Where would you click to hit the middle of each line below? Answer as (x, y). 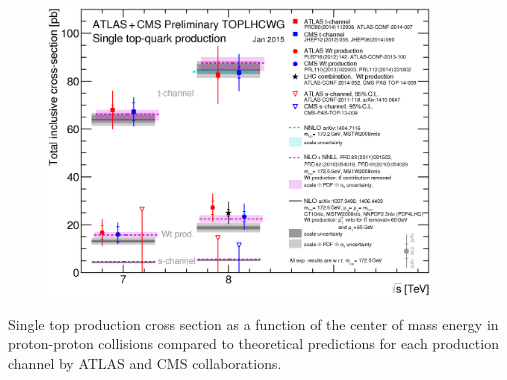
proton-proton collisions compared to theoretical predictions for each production (253, 343)
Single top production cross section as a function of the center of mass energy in (253, 323)
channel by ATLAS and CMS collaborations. (145, 362)
